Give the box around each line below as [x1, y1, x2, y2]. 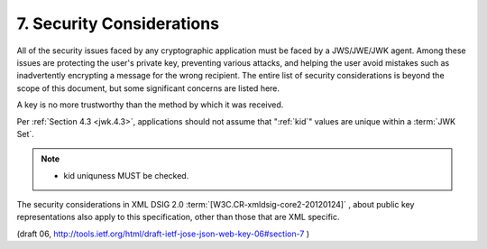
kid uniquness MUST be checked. [63, 170, 189, 180]
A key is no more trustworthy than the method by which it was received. [16, 99, 284, 110]
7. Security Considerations [16, 14, 220, 33]
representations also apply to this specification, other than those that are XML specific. [16, 212, 340, 223]
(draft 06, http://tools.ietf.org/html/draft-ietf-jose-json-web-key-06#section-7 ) [16, 228, 310, 239]
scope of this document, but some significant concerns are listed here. [16, 82, 280, 94]
